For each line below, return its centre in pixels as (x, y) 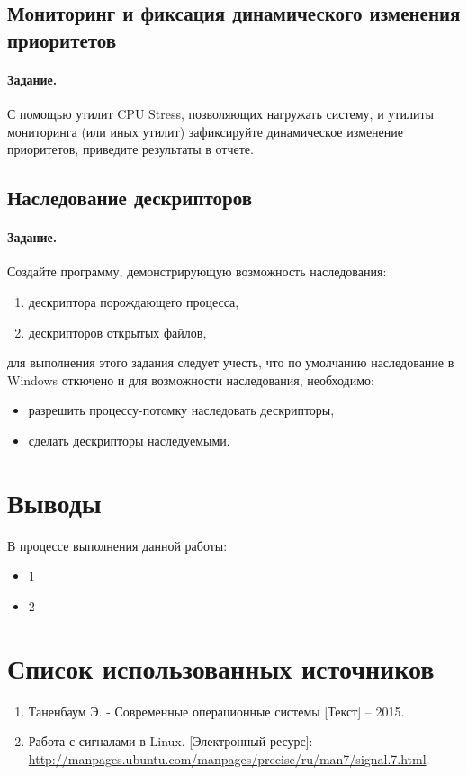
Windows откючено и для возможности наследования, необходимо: (191, 379)
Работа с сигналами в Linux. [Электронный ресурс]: (171, 741)
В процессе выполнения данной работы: (117, 545)
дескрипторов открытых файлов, (117, 332)
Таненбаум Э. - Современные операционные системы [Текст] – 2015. (216, 711)
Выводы (54, 502)
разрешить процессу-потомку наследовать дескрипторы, (181, 410)
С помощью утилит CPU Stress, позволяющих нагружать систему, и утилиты (220, 113)
